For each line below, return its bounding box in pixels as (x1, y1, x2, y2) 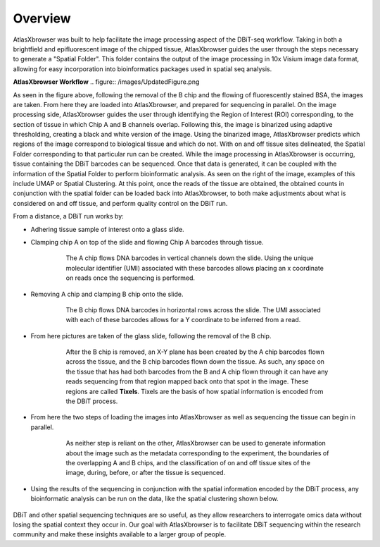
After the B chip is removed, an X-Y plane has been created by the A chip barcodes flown (65, 348, 325, 356)
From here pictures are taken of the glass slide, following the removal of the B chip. (30, 331, 272, 340)
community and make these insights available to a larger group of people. (13, 530, 227, 539)
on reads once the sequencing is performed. (65, 273, 196, 282)
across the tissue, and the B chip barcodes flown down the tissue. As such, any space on (65, 357, 325, 366)
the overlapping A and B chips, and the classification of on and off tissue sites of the (65, 459, 311, 467)
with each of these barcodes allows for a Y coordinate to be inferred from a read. (65, 316, 301, 324)
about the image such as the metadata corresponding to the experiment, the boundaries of (65, 448, 329, 457)
